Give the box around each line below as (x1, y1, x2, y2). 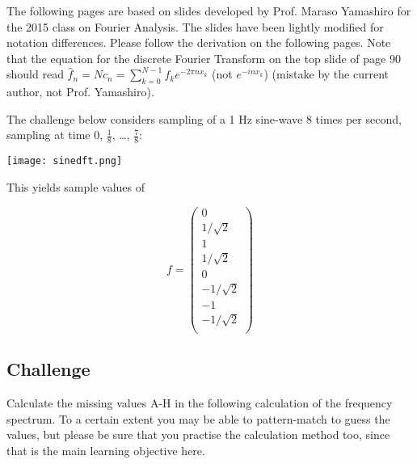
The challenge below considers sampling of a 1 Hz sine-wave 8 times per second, (6, 110, 402, 127)
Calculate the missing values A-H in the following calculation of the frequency (6, 394, 393, 411)
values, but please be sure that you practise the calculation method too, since (6, 426, 390, 443)
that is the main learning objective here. (6, 441, 205, 458)
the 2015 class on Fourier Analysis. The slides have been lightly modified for (6, 18, 384, 35)
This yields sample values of (6, 178, 145, 195)
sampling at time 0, (6, 126, 103, 143)
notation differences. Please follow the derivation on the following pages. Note (6, 34, 391, 51)
